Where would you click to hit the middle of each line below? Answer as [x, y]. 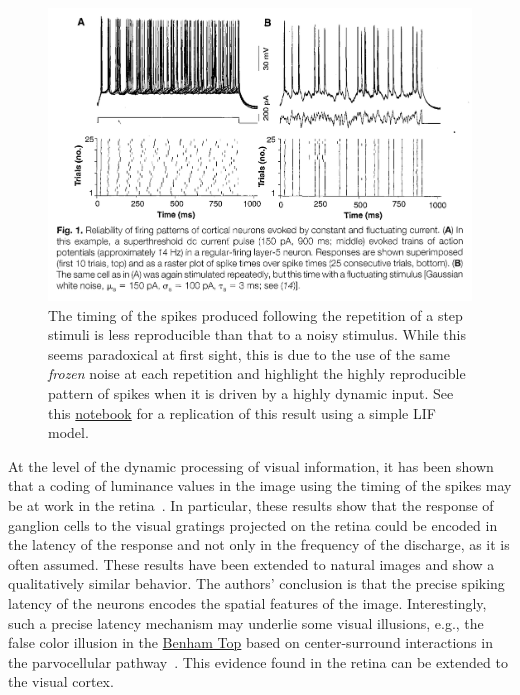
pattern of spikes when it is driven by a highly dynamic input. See [251, 392]
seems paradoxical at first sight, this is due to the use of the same [249, 353]
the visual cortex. [61, 681]
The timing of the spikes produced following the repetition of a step [255, 314]
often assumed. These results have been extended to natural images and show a [251, 563]
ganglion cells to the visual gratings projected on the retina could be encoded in [253, 524]
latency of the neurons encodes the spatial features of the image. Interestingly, [247, 602]
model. [68, 432]
